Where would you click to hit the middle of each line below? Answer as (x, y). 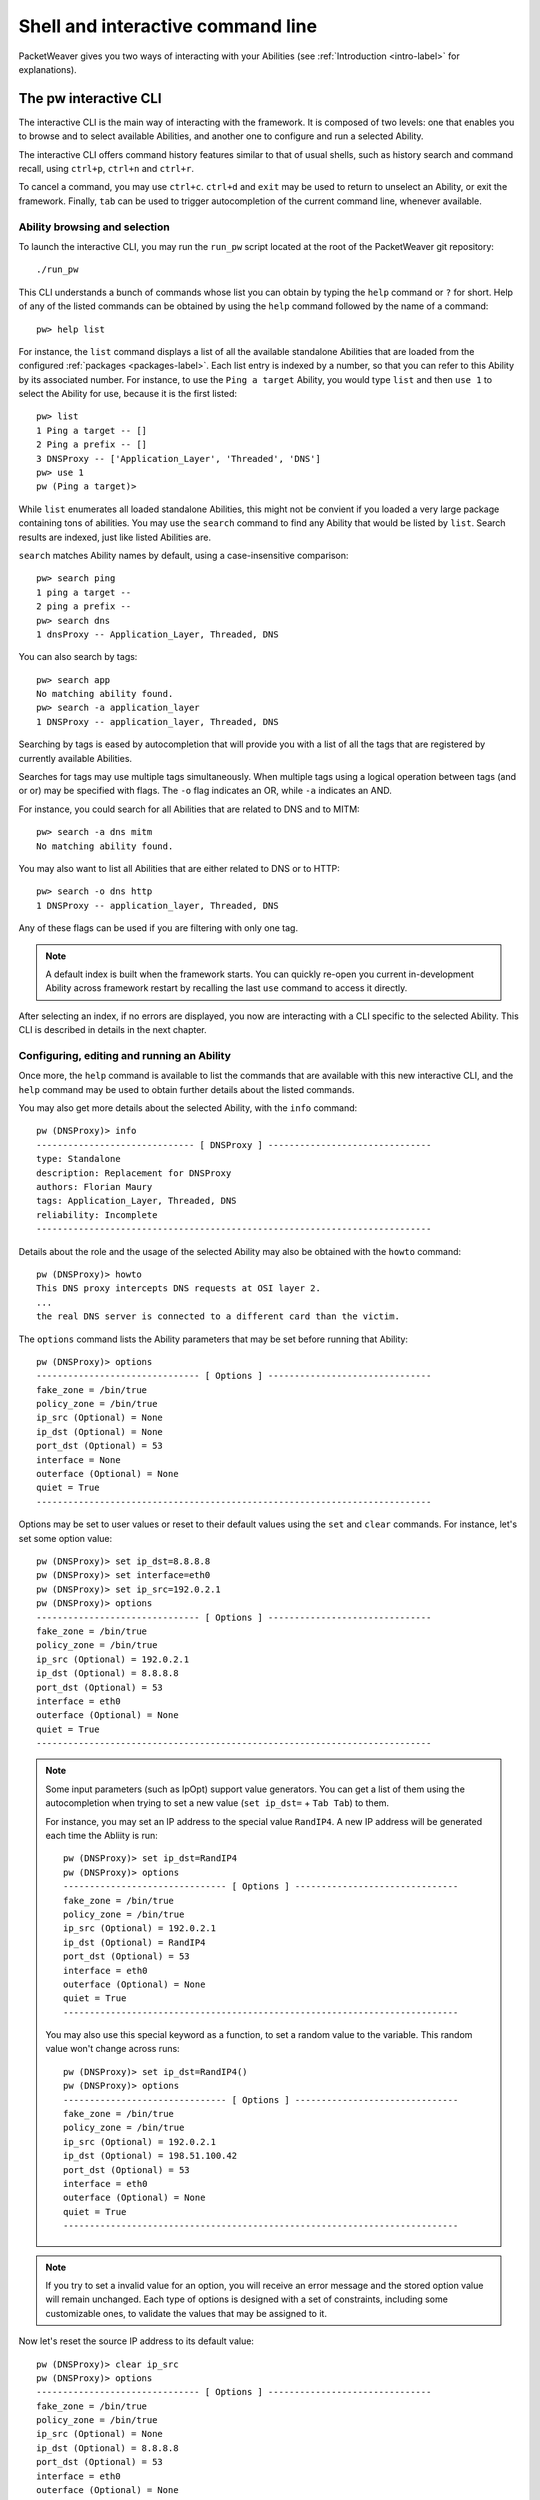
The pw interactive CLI (90, 98)
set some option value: (65, 1538)
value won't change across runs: (112, 2049)
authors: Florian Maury (94, 1186)
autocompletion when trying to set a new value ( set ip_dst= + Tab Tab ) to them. (217, 1803)
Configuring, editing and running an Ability (125, 1055)
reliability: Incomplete (97, 1214)
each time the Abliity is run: (102, 1836)
